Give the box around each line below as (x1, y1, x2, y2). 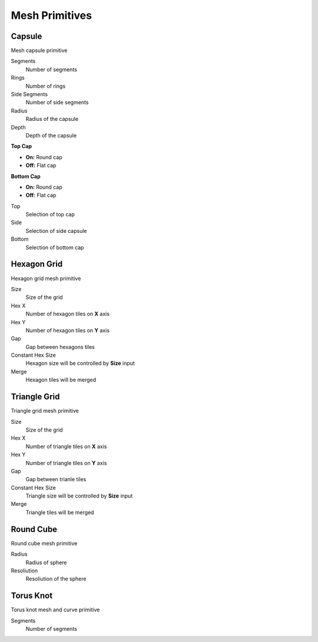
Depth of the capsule (25, 131, 77, 139)
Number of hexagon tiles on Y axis (25, 327, 110, 334)
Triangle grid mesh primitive (11, 407, 79, 414)
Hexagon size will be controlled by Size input (25, 360, 135, 367)
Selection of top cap (25, 211, 75, 218)
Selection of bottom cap (25, 243, 84, 251)
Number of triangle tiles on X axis (25, 443, 107, 450)
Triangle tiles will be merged (25, 509, 94, 516)
